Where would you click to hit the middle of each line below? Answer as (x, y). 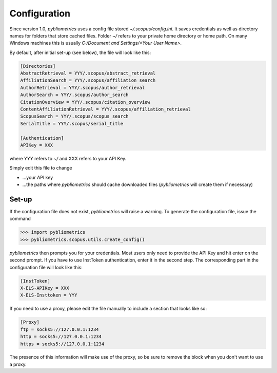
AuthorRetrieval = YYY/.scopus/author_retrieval (83, 88)
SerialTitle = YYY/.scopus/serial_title (72, 124)
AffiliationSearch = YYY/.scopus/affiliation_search (88, 80)
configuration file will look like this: (46, 267)
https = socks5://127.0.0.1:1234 (62, 344)
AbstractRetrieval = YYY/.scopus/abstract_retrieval (88, 73)
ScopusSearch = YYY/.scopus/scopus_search (74, 116)
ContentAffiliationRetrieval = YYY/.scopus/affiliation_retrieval (105, 109)
